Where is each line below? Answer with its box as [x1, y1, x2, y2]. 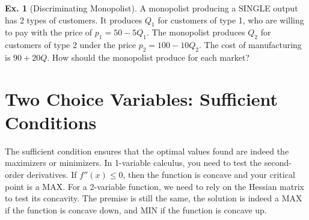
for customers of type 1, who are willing [158, 13, 304, 26]
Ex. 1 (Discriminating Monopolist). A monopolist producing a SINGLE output [5, 2, 298, 14]
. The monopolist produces [147, 26, 245, 38]
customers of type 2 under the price [5, 38, 136, 51]
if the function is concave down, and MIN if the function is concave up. [5, 203, 267, 216]
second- [264, 156, 292, 169]
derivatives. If [26, 168, 77, 181]
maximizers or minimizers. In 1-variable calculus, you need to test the [5, 156, 262, 169]
